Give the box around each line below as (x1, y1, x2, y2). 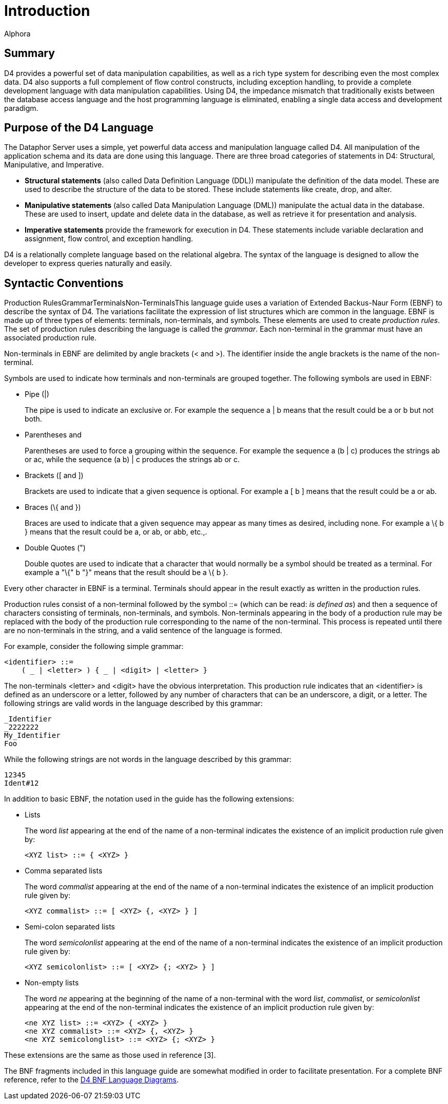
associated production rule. (4, 333, 96, 342)
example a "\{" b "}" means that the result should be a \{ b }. (25, 568, 228, 577)
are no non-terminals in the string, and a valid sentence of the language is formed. (4, 626, 282, 635)
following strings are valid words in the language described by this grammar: (4, 699, 263, 708)
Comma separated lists (25, 866, 103, 875)
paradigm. (4, 103, 38, 112)
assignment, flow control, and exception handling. (25, 234, 193, 243)
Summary (4, 47, 55, 60)
